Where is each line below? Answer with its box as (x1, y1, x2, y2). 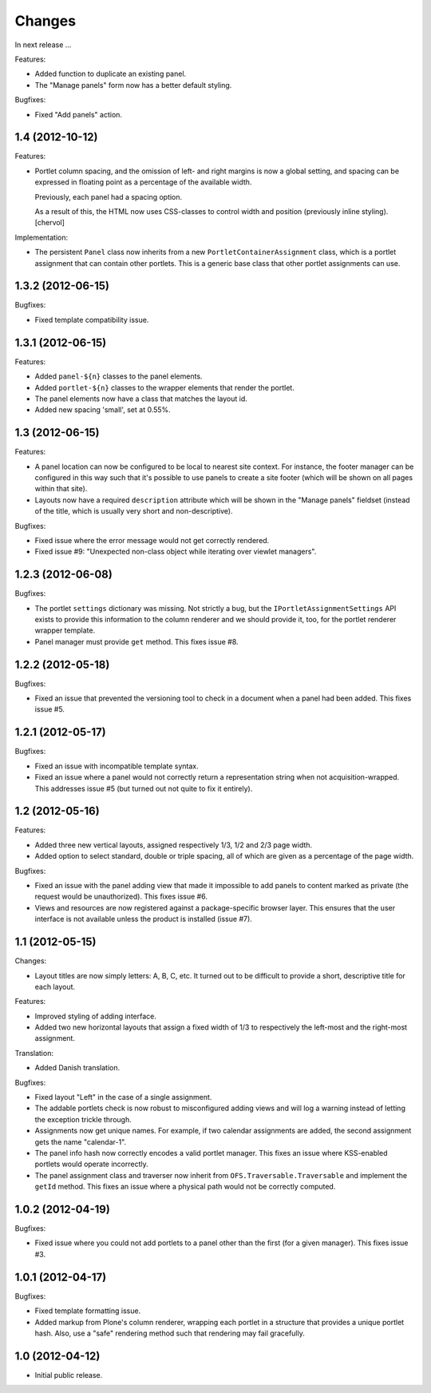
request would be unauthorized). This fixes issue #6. (34, 891, 208, 902)
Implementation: (14, 232, 69, 242)
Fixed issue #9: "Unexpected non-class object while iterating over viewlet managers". (34, 547, 317, 557)
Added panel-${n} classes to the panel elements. (34, 371, 203, 381)
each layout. (34, 982, 76, 991)
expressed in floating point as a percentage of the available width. (34, 177, 252, 187)
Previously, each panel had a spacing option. (34, 192, 183, 201)
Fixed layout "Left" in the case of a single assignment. (34, 1093, 212, 1102)
